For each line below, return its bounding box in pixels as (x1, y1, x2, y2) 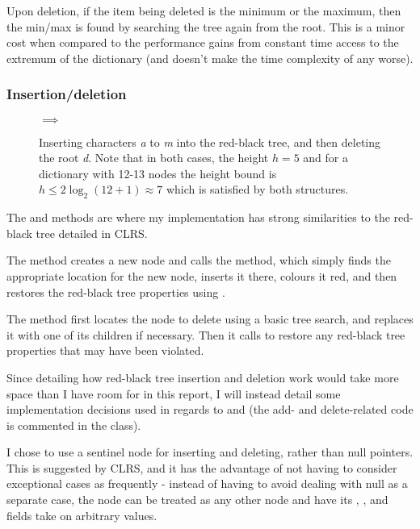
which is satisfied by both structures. (166, 181, 349, 198)
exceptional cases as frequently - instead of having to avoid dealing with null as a (6, 475, 408, 492)
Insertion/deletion (6, 84, 127, 104)
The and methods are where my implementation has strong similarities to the (6, 209, 390, 226)
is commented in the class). (6, 416, 141, 433)
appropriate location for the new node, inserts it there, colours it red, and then (6, 267, 397, 284)
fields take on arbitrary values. (6, 506, 157, 523)
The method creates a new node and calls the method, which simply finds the (6, 252, 391, 269)
